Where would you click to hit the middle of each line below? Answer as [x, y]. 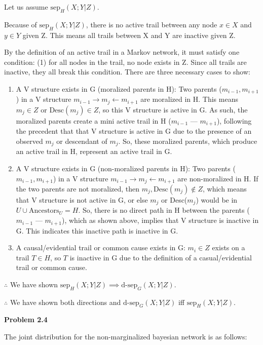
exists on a [229, 247]
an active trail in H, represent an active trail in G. [94, 151]
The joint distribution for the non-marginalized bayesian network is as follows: [126, 337]
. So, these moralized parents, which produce [188, 141]
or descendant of [82, 141]
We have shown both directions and [65, 302]
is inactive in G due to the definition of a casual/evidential [161, 257]
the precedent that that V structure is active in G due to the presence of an [134, 131]
